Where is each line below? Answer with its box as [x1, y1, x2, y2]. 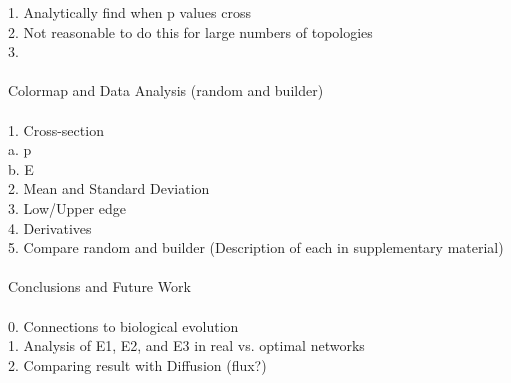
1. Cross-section [8, 119, 104, 140]
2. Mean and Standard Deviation [8, 178, 210, 199]
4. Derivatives [8, 217, 92, 238]
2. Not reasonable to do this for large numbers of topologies [8, 21, 373, 42]
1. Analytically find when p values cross [8, 2, 251, 22]
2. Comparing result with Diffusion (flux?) [8, 354, 267, 375]
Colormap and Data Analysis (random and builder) [8, 80, 324, 101]
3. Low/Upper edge [8, 197, 127, 218]
